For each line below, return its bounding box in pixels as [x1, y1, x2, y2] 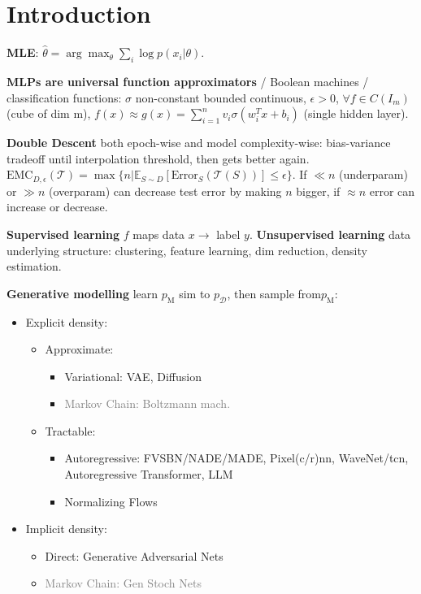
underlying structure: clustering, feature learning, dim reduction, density [7, 241, 367, 258]
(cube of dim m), [7, 105, 91, 122]
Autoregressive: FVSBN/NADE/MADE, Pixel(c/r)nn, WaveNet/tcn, [64, 449, 409, 466]
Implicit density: [25, 520, 107, 537]
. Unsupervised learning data [249, 225, 411, 242]
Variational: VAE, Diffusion [64, 367, 202, 384]
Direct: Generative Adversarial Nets [45, 547, 224, 564]
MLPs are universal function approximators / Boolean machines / [7, 72, 369, 89]
